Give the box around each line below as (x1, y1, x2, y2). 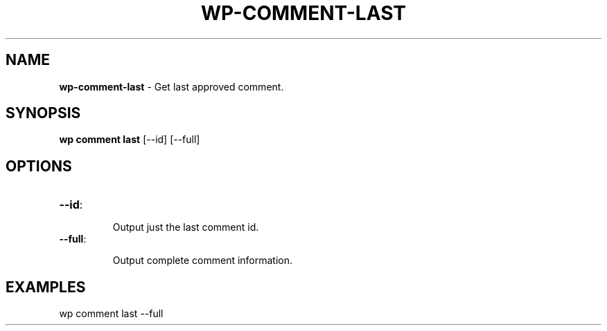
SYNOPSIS (6, 104, 81, 122)
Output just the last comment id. (112, 221, 259, 234)
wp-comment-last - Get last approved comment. (59, 80, 284, 93)
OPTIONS (6, 157, 72, 175)
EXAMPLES (6, 278, 86, 296)
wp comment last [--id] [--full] (59, 133, 200, 146)
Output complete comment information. (112, 254, 293, 267)
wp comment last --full (59, 308, 164, 320)
